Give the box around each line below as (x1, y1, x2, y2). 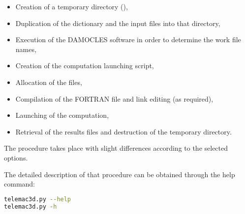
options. (4, 152, 28, 162)
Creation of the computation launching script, (15, 60, 154, 71)
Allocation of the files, (15, 77, 82, 87)
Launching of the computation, (15, 110, 109, 120)
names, (15, 44, 36, 54)
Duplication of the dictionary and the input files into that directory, (15, 18, 220, 28)
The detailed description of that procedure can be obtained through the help (4, 169, 235, 179)
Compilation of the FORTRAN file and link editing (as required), (15, 93, 214, 104)
